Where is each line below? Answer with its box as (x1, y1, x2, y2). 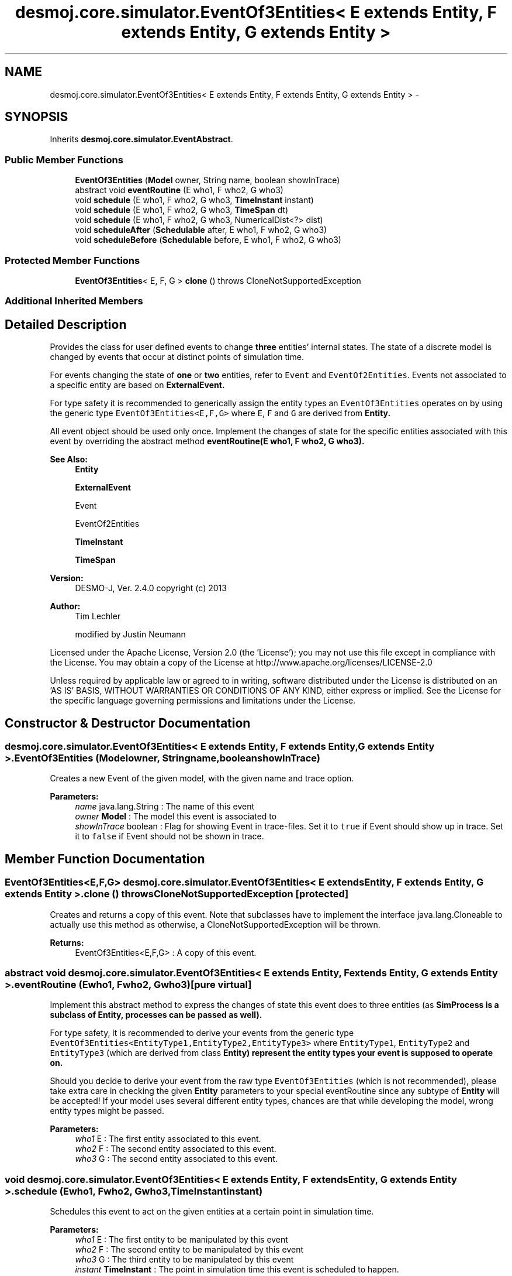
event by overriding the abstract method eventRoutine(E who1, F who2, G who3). (50, 436, 365, 447)
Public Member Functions (5, 153, 123, 166)
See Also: (50, 454, 88, 465)
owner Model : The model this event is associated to (75, 811, 277, 822)
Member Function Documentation (5, 851, 205, 866)
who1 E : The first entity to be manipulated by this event (75, 1234, 288, 1245)
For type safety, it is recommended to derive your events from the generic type (50, 1028, 354, 1038)
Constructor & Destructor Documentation (5, 715, 251, 730)
